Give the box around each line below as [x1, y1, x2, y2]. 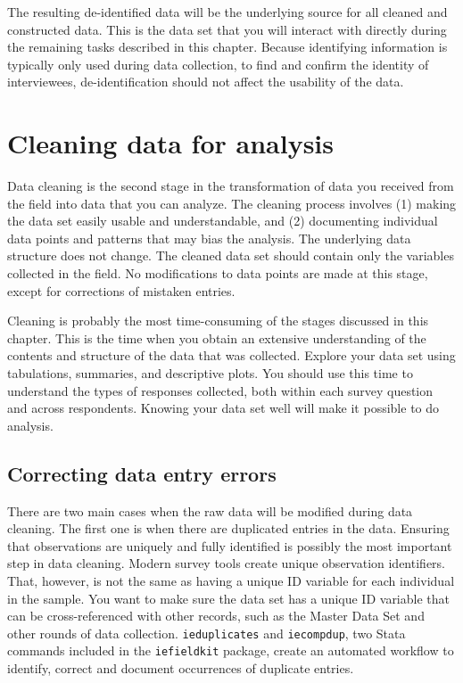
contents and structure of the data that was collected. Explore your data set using [7, 346, 456, 365]
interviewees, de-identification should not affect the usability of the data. [7, 72, 404, 91]
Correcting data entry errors [7, 459, 277, 487]
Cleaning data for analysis [7, 125, 334, 161]
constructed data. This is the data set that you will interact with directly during [7, 20, 447, 38]
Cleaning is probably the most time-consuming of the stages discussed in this [7, 311, 429, 330]
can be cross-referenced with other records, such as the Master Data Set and [7, 606, 425, 625]
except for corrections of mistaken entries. [7, 281, 236, 300]
